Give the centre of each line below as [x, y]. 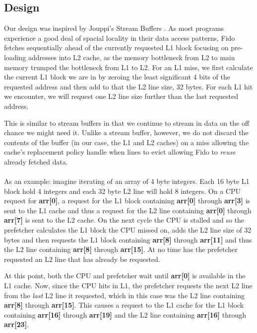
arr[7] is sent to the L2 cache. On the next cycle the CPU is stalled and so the [124, 220]
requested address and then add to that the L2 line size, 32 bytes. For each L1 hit [128, 86]
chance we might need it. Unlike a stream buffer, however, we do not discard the [126, 132]
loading [15, 57]
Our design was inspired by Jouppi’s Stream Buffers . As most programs [114, 28]
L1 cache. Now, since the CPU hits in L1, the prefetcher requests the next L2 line [128, 286]
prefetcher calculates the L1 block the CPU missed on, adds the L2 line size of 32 [128, 230]
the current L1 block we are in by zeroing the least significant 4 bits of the [117, 77]
